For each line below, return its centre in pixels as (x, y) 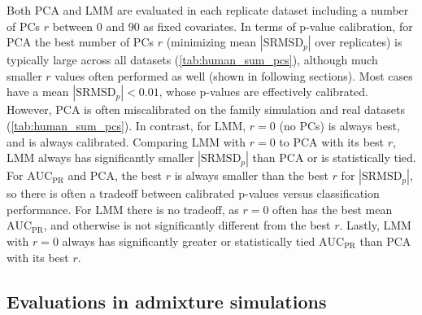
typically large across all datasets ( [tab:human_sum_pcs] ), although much (192, 60)
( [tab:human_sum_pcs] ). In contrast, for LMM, (126, 125)
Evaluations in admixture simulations (167, 301)
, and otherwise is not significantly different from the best (187, 225)
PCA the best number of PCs (80, 42)
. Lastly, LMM (375, 225)
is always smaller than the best (251, 175)
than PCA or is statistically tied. (334, 157)
